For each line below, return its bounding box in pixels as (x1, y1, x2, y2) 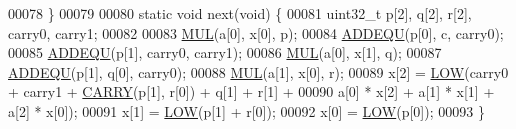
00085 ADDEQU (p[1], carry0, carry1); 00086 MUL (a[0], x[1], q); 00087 (8, 42, 442, 63)
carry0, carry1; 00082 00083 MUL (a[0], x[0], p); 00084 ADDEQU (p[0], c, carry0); (8, 22, 504, 43)
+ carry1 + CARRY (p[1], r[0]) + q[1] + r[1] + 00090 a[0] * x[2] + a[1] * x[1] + (8, 81, 495, 102)
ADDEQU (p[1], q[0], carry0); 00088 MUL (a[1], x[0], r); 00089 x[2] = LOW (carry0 (8, 61, 509, 82)
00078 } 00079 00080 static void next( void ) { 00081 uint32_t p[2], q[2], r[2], (8, 3, 472, 23)
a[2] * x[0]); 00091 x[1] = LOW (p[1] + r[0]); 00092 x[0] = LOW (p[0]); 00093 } (8, 100, 485, 121)
